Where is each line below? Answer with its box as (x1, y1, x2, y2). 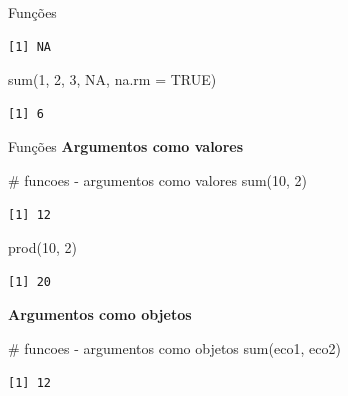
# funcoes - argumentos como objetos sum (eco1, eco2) (8, 337, 341, 358)
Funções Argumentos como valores (8, 136, 244, 157)
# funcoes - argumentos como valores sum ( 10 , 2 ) (8, 169, 308, 190)
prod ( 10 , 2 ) (8, 237, 77, 258)
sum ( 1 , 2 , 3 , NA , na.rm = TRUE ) (8, 69, 217, 90)
